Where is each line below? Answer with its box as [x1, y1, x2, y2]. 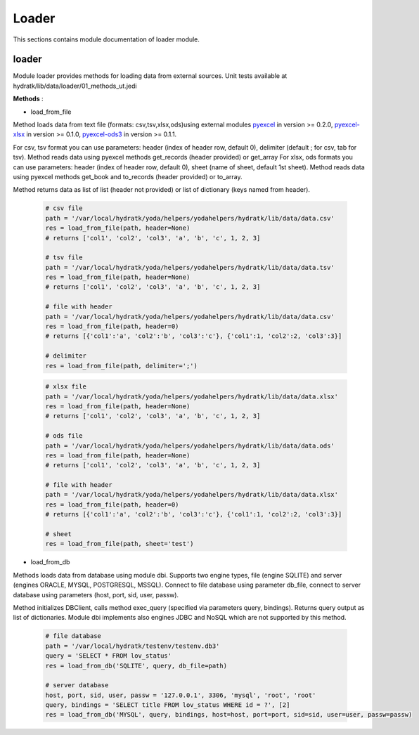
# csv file [45, 204, 83, 212]
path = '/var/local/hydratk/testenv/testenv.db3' [45, 642, 220, 650]
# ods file [45, 432, 83, 440]
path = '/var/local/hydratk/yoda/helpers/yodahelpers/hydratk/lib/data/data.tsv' [45, 264, 335, 271]
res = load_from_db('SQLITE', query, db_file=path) [45, 661, 228, 670]
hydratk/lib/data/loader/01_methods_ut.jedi [13, 82, 137, 90]
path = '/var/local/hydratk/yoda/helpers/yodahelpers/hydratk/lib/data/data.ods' [45, 441, 335, 450]
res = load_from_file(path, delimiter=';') [45, 362, 198, 370]
